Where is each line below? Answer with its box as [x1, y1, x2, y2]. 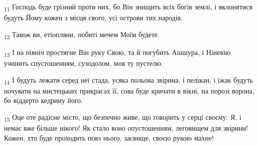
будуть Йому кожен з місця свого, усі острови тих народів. [4, 12, 183, 23]
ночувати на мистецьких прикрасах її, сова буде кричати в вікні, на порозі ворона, [4, 85, 255, 96]
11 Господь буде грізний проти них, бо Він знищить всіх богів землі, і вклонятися [4, 1, 253, 13]
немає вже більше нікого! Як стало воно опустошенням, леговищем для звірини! [4, 123, 248, 133]
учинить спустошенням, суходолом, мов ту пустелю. [4, 57, 163, 68]
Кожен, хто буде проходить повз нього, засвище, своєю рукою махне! [4, 132, 214, 143]
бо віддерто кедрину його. [4, 95, 83, 105]
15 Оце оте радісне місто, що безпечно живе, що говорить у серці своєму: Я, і [4, 111, 242, 123]
